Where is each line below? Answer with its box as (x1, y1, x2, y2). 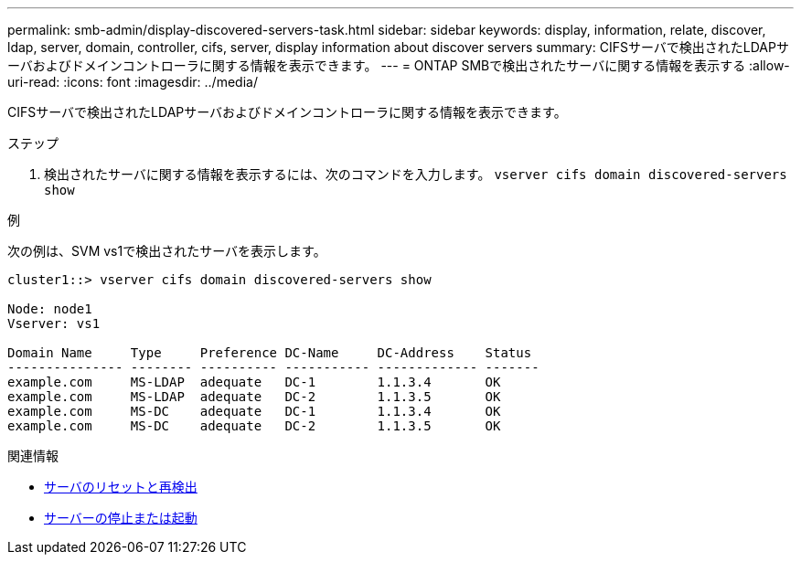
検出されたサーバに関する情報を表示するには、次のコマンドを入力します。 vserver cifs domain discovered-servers (44, 166, 787, 182)
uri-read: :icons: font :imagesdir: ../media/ (7, 74, 258, 90)
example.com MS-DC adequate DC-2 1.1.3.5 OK (7, 419, 501, 433)
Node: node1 (7, 302, 92, 316)
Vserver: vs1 (7, 316, 101, 331)
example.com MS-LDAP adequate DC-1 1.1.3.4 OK (7, 375, 501, 389)
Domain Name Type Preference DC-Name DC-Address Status (7, 345, 532, 360)
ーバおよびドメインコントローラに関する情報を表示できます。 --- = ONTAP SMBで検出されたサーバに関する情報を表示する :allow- (7, 58, 790, 73)
